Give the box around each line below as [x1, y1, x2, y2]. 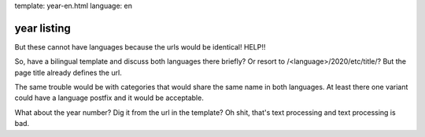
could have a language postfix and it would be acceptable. [14, 93, 204, 102]
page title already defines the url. [14, 68, 122, 77]
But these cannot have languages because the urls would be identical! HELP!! [14, 42, 266, 51]
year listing [14, 21, 71, 35]
